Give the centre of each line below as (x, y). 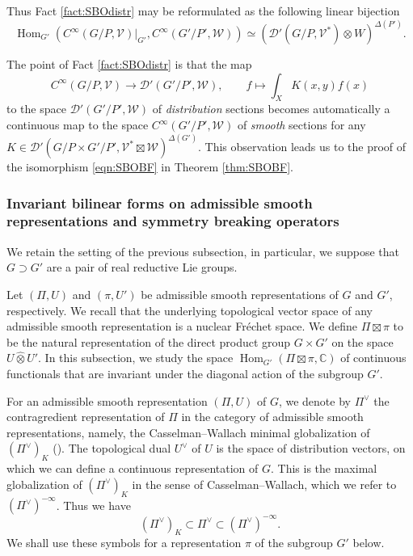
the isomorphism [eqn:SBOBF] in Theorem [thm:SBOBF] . (150, 167)
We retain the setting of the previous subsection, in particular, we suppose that (203, 251)
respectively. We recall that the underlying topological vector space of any (190, 310)
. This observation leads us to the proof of (302, 147)
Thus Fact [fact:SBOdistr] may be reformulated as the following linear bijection (203, 11)
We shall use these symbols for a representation (124, 543)
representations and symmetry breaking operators (173, 221)
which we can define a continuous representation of (133, 468)
